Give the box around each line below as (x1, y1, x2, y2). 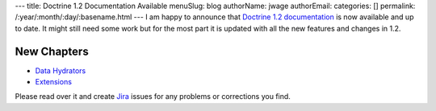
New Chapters (15, 44, 89, 58)
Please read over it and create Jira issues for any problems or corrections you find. (15, 92, 291, 101)
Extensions (35, 77, 73, 87)
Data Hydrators (35, 65, 86, 76)
